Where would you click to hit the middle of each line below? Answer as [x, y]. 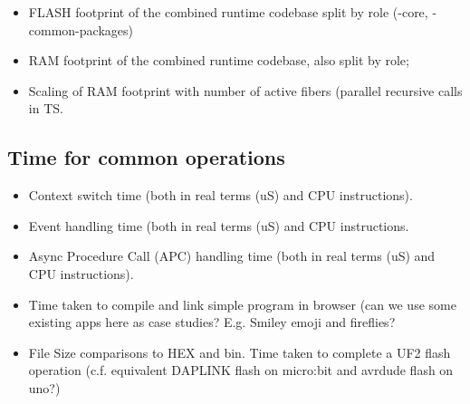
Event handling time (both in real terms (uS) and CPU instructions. [219, 225]
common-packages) [81, 29]
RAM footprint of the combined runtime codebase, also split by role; [219, 60]
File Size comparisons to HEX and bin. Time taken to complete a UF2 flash [240, 352]
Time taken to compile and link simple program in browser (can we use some [242, 304]
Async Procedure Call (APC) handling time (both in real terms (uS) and [232, 256]
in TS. [46, 108]
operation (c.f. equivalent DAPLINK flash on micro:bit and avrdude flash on [241, 370]
